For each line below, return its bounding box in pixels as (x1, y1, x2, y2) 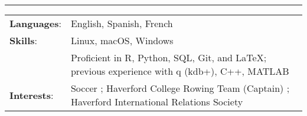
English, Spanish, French (70, 16, 173, 30)
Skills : (9, 34, 37, 47)
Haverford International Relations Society (70, 95, 243, 108)
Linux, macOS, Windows (70, 34, 174, 47)
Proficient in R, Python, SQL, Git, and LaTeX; (70, 51, 267, 64)
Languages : (9, 16, 61, 30)
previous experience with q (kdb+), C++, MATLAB (70, 64, 289, 78)
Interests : (9, 88, 54, 102)
